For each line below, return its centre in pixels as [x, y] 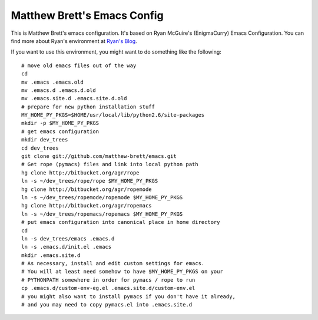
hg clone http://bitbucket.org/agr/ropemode [87, 189]
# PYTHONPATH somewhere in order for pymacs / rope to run [108, 280]
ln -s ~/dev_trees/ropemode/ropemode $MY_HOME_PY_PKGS [102, 197]
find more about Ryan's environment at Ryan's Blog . [74, 41]
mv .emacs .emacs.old [52, 82]
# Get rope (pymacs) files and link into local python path [110, 164]
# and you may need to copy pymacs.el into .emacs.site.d [107, 305]
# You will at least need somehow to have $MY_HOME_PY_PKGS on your [122, 272]
